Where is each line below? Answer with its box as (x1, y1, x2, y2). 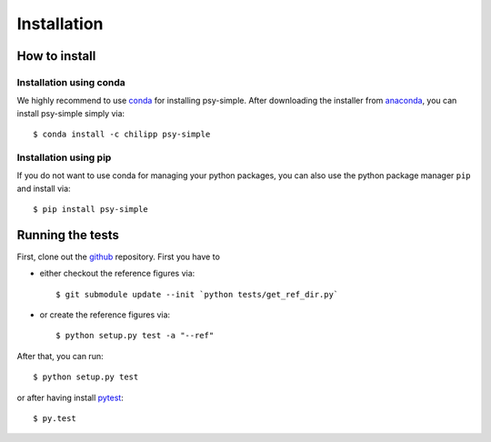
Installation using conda (16, 75, 126, 88)
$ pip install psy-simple (33, 205, 149, 215)
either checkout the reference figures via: (39, 268, 195, 279)
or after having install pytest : (16, 392, 125, 403)
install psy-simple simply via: (16, 107, 125, 118)
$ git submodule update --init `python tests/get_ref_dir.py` (55, 289, 339, 299)
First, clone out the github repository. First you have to (16, 251, 220, 262)
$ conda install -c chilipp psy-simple (33, 129, 211, 140)
